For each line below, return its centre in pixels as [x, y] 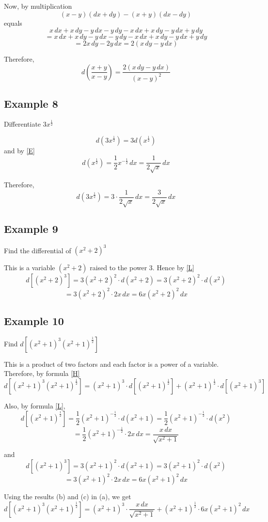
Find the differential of [38, 250]
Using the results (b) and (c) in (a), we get [68, 497]
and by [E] [20, 150]
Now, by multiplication [38, 6]
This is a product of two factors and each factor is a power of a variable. [111, 364]
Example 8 [31, 104]
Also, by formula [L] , [35, 405]
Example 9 [31, 228]
